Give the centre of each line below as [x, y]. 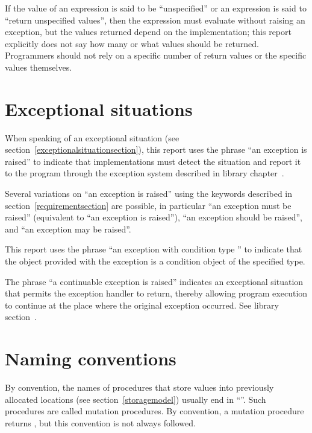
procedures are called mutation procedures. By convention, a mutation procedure [154, 411]
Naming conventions [91, 358]
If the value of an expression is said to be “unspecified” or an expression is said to [156, 8]
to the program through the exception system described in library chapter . [145, 173]
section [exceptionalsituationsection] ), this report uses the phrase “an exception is [156, 149]
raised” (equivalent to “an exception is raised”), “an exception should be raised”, [154, 217]
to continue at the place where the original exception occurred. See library [142, 305]
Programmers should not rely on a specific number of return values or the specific [156, 55]
